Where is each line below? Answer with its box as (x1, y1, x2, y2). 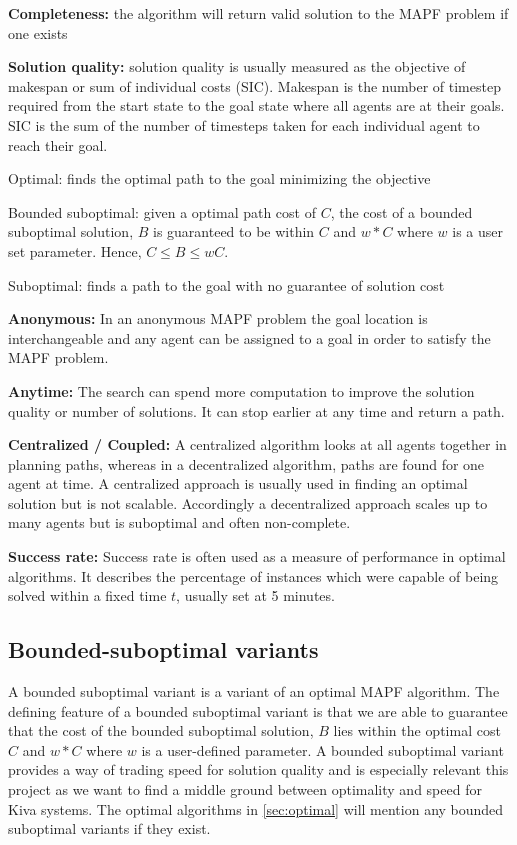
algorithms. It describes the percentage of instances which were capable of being (8, 565, 499, 586)
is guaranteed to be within (152, 221, 315, 242)
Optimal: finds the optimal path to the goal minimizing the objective (8, 168, 431, 189)
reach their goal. (8, 134, 108, 155)
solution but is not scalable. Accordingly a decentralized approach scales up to (8, 492, 488, 513)
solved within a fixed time (8, 585, 167, 606)
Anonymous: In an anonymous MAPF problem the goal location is (8, 308, 428, 329)
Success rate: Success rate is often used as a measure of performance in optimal (8, 546, 506, 567)
